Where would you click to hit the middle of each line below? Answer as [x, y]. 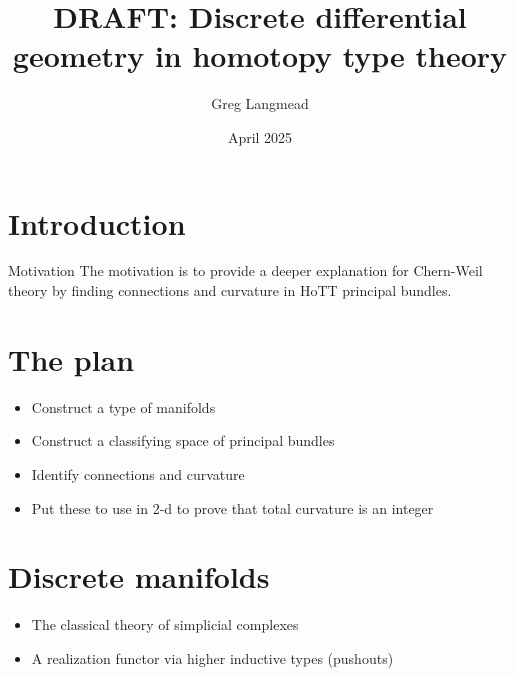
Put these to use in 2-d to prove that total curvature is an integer [232, 507]
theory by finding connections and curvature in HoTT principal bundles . [230, 290]
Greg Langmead [260, 103]
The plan [71, 358]
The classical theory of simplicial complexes [165, 624]
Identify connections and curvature [138, 473]
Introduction [97, 222]
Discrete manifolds [139, 576]
